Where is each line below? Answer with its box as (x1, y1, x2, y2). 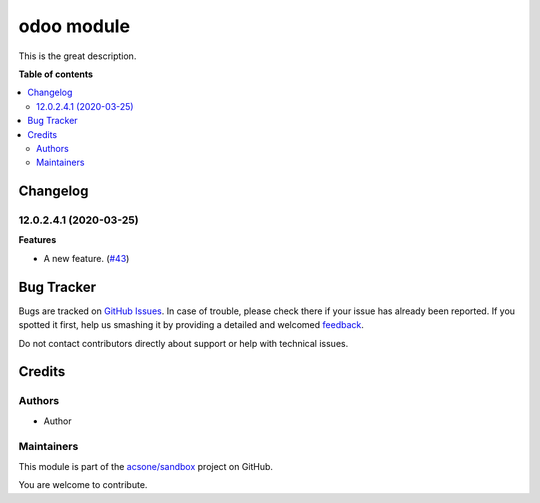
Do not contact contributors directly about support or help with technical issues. (18, 337, 349, 349)
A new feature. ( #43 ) (43, 252, 130, 264)
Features (18, 234, 57, 246)
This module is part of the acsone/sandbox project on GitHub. (18, 460, 274, 472)
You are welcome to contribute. (18, 479, 148, 491)
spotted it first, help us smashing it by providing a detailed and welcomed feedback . (18, 319, 365, 331)
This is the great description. (18, 50, 137, 62)
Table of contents (18, 68, 94, 80)
